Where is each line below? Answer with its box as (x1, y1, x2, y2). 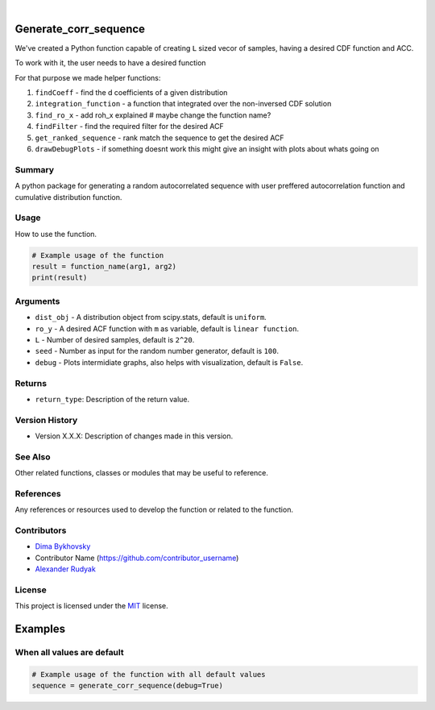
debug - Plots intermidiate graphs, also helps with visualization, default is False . (35, 357, 304, 367)
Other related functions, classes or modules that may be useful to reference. (14, 468, 269, 478)
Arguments (14, 295, 60, 306)
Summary (14, 164, 55, 175)
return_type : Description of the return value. (35, 394, 190, 404)
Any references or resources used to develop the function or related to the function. (14, 504, 294, 515)
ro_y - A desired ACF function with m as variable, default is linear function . (35, 323, 300, 334)
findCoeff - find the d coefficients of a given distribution (35, 88, 228, 98)
